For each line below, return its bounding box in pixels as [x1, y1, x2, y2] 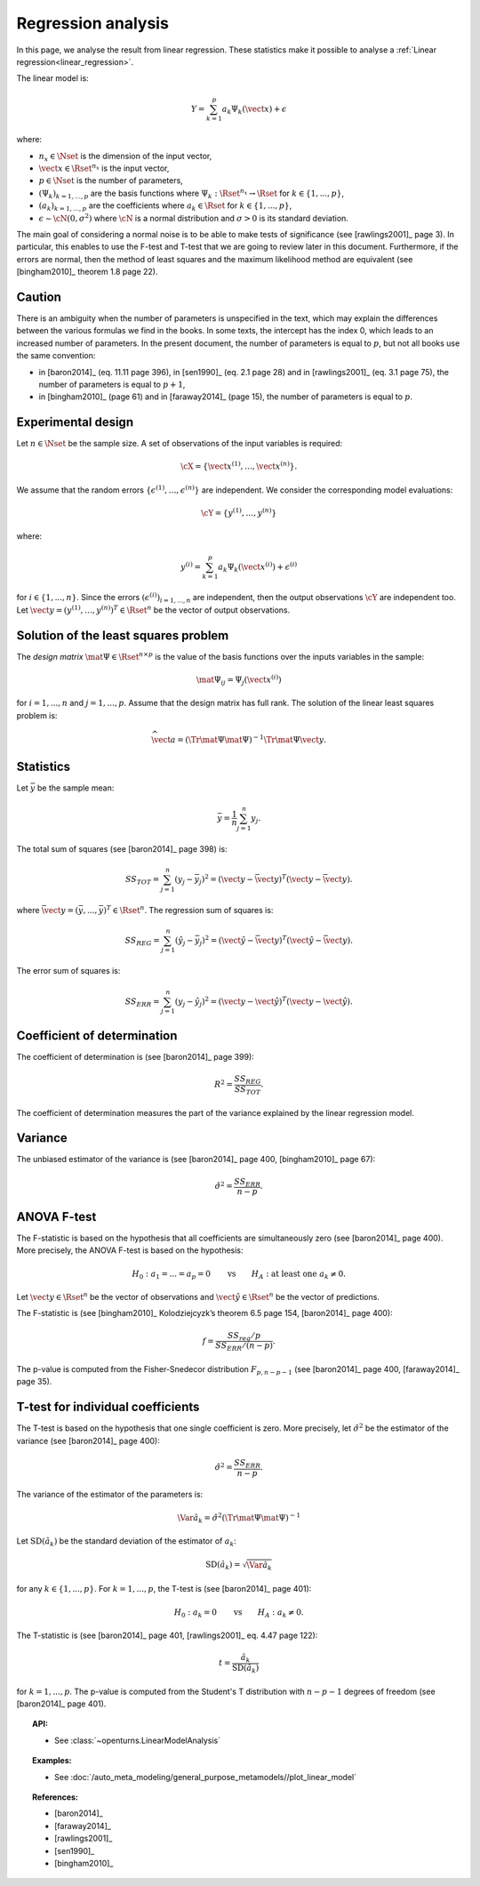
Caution [16, 289, 62, 304]
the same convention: [16, 350, 96, 361]
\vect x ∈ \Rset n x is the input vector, [38, 162, 170, 173]
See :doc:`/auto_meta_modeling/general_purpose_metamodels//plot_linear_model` [54, 1771, 357, 1782]
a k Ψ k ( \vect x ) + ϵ [221, 103, 287, 116]
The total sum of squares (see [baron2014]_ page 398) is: [16, 843, 228, 854]
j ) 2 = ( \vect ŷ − [199, 934, 254, 947]
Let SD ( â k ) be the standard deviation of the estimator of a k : [16, 1536, 237, 1548]
